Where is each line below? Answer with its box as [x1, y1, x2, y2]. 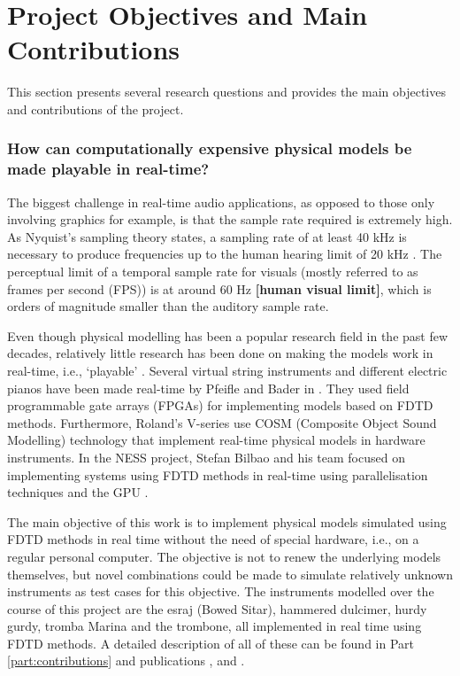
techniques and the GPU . [7, 483, 149, 501]
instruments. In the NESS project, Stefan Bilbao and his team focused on [7, 447, 405, 466]
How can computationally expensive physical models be [7, 137, 412, 159]
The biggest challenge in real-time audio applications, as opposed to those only [7, 192, 435, 211]
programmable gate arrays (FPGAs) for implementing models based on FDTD [7, 396, 433, 415]
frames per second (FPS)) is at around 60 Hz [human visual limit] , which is [7, 279, 432, 298]
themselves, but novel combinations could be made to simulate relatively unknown [7, 564, 453, 583]
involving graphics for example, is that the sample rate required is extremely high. [7, 210, 453, 229]
